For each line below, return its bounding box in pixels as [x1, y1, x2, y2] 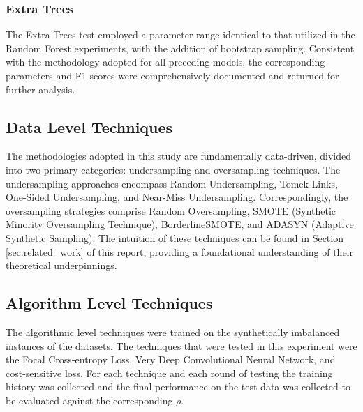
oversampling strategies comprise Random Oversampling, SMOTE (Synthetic [6, 203, 336, 218]
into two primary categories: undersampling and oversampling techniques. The [6, 162, 341, 176]
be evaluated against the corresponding [6, 392, 173, 407]
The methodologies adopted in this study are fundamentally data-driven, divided [6, 148, 352, 163]
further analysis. [6, 82, 75, 96]
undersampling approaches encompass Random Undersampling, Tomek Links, [6, 176, 338, 190]
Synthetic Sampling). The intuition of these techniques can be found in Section [6, 230, 343, 245]
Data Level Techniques [6, 116, 173, 137]
